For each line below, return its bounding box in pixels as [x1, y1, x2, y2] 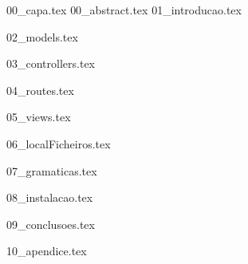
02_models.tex [6, 28, 78, 45]
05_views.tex [6, 108, 71, 125]
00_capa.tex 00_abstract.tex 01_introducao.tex [6, 2, 242, 18]
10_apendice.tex [6, 242, 87, 259]
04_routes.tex [6, 81, 74, 98]
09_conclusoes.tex [6, 215, 95, 232]
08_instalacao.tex [6, 189, 93, 206]
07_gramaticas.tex [6, 162, 97, 179]
